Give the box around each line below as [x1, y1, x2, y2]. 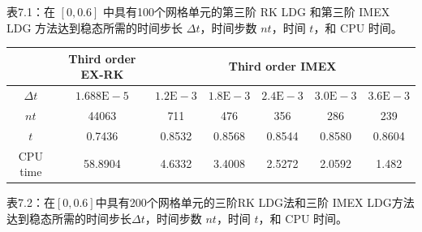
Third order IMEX [228, 58, 337, 75]
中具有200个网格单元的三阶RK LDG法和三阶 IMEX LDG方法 [95, 194, 415, 211]
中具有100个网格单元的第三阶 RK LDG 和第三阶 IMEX [103, 3, 390, 19]
